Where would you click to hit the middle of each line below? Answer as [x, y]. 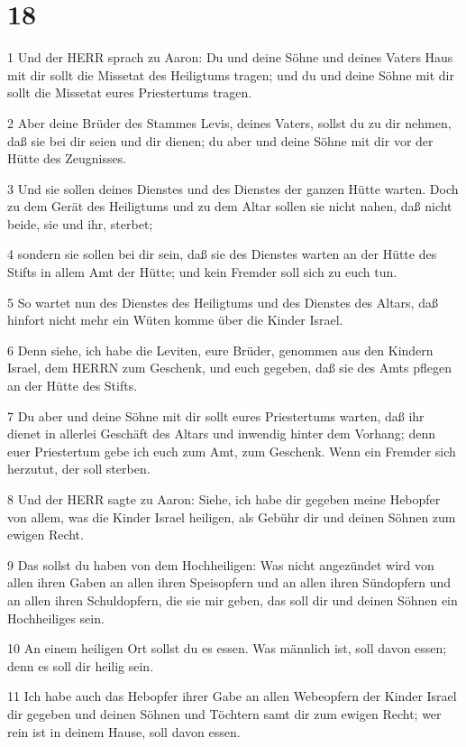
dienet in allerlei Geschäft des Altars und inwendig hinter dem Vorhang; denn [221, 433]
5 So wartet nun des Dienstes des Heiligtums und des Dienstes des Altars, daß [223, 302]
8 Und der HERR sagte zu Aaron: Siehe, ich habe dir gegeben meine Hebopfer [224, 499]
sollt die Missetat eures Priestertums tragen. [130, 92]
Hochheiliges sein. [56, 618]
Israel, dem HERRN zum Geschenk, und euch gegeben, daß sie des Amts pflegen [229, 368]
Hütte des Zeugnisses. [67, 158]
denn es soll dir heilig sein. [81, 665]
